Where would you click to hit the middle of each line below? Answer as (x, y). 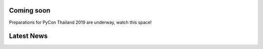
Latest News (28, 36)
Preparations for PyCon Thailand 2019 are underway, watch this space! (80, 22)
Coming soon (30, 10)
